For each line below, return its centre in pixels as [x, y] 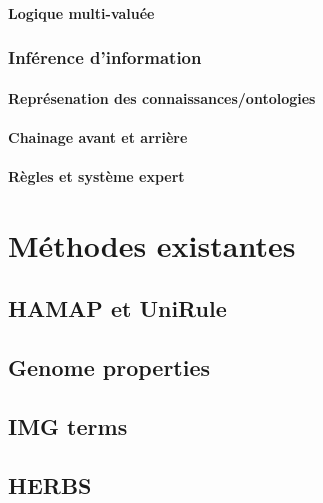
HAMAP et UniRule [117, 308]
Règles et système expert [96, 176]
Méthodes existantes [152, 244]
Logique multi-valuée [81, 12]
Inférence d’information [105, 57]
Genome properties [109, 367]
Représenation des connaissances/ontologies [162, 97]
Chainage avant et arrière [98, 136]
